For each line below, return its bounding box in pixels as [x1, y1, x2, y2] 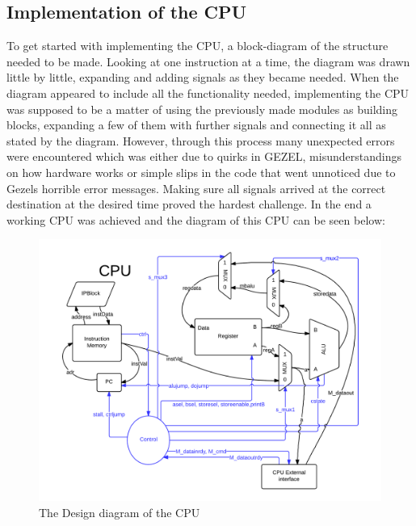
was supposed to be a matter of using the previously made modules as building [6, 100, 398, 117]
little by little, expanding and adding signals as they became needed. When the [6, 69, 399, 86]
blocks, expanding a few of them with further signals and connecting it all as [6, 116, 386, 133]
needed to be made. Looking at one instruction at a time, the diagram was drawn [6, 53, 410, 69]
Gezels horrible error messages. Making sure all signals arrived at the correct [6, 179, 386, 196]
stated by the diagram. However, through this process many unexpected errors [6, 132, 395, 149]
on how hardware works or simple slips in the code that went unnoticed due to [6, 163, 396, 180]
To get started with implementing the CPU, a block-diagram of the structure [6, 37, 389, 54]
